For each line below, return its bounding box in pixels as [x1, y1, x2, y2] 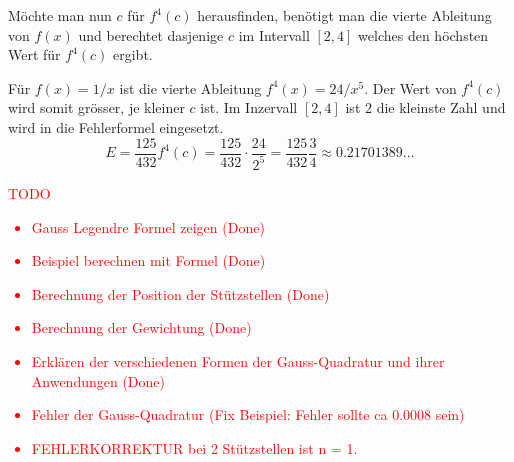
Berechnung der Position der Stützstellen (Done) [31, 283, 330, 304]
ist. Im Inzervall [200, 97, 298, 118]
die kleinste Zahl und [376, 97, 506, 118]
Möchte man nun [8, 5, 112, 25]
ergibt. [113, 44, 153, 65]
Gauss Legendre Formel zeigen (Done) [31, 216, 265, 237]
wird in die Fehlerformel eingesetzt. [8, 116, 224, 137]
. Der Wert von [364, 77, 457, 98]
